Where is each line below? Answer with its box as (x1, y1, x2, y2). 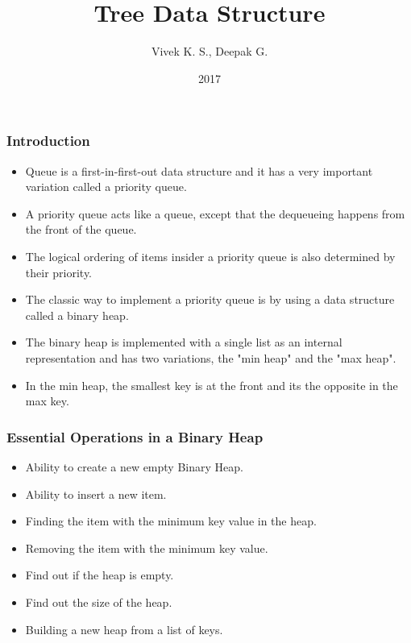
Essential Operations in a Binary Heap (6, 426, 264, 446)
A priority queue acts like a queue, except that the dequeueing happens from (25, 205, 405, 222)
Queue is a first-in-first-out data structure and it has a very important (25, 162, 373, 179)
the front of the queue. (25, 221, 137, 238)
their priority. (25, 263, 93, 280)
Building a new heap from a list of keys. (25, 620, 223, 637)
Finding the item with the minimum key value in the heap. (25, 512, 317, 529)
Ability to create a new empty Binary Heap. (25, 458, 243, 475)
